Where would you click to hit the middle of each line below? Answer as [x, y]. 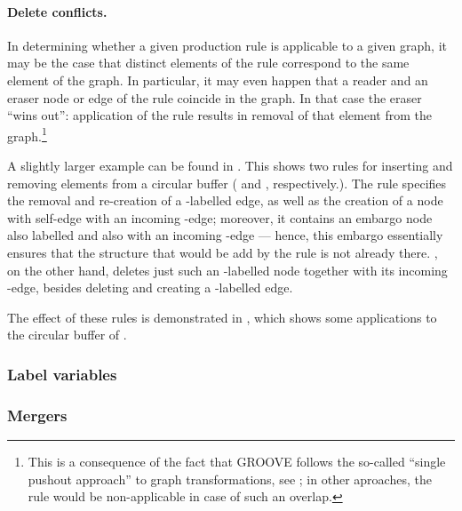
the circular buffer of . [67, 335]
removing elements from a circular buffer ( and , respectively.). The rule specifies [227, 183]
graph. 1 [27, 134]
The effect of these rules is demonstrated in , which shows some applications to [222, 317]
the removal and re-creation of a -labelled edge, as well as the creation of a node [225, 200]
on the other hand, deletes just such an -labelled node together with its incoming [227, 270]
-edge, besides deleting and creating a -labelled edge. [150, 287]
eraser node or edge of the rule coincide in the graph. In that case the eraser [215, 97]
